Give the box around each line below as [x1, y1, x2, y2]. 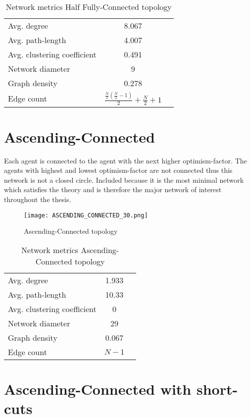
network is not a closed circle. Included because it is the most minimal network [4, 174, 244, 185]
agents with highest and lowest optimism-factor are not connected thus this [4, 165, 233, 175]
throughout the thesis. [4, 194, 71, 204]
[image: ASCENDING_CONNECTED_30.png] [24, 211, 148, 219]
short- [196, 378, 238, 399]
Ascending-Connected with [4, 378, 192, 399]
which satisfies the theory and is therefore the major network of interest [4, 184, 222, 195]
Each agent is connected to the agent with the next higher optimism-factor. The [4, 155, 247, 165]
